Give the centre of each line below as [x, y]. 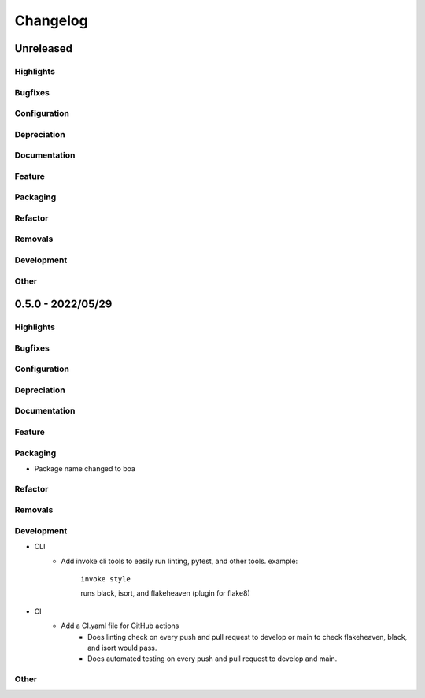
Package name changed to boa [85, 468]
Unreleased [44, 48]
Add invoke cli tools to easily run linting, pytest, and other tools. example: [179, 561]
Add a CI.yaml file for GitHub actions [120, 626]
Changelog [51, 20]
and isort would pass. [122, 648]
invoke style [106, 579]
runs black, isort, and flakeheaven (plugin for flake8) [166, 593]
